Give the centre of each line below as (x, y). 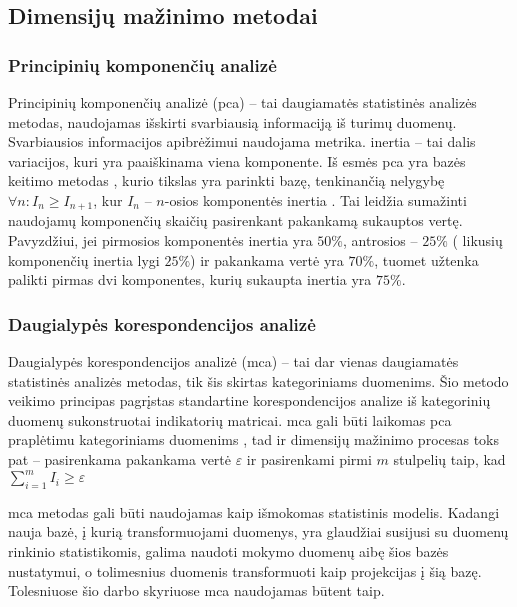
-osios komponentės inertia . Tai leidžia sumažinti (315, 199)
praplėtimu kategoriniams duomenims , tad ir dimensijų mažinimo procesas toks (254, 439)
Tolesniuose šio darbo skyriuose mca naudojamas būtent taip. (196, 590)
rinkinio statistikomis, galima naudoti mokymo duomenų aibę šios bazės (228, 551)
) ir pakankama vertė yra (267, 259)
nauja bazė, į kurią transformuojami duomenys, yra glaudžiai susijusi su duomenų (258, 531)
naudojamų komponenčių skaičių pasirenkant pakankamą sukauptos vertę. (235, 220)
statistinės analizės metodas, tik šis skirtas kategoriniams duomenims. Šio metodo (258, 380)
